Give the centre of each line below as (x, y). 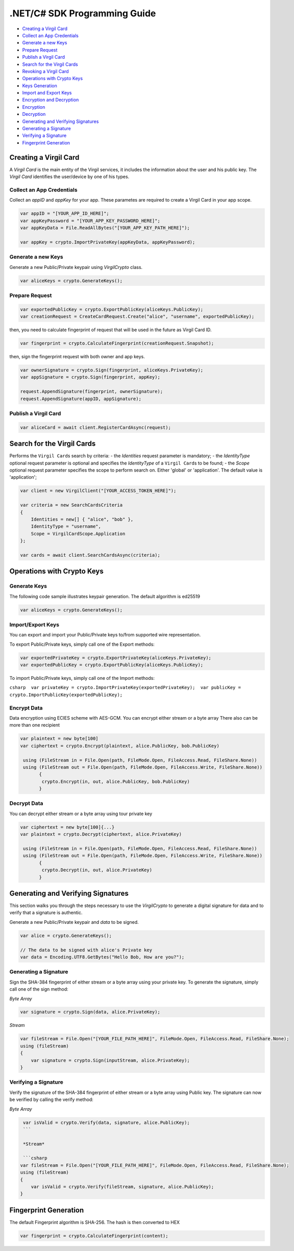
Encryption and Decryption (51, 100)
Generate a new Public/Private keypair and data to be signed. (74, 922)
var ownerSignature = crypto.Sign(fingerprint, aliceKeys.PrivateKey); (112, 370)
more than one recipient (35, 725)
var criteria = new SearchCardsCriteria (71, 505)
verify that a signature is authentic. (46, 913)
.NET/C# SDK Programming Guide (83, 13)
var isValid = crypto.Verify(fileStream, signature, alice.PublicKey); (122, 1187)
